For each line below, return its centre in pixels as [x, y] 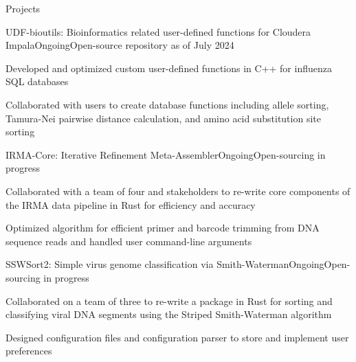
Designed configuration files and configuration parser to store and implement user [177, 337]
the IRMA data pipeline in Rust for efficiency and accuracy [131, 204]
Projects [23, 8]
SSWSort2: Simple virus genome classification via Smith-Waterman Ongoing [165, 264]
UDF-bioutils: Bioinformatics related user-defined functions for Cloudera [158, 31]
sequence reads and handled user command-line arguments [129, 241]
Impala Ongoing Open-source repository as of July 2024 [120, 45]
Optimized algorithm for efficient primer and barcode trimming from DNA [163, 228]
